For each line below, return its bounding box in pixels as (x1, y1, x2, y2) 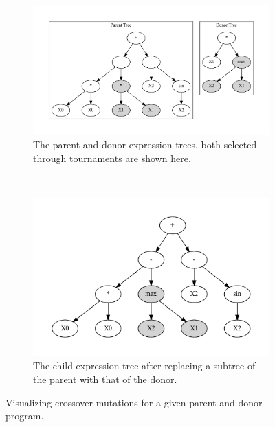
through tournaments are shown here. (33, 150, 191, 165)
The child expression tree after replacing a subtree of (33, 358, 256, 373)
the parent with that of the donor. (33, 371, 177, 386)
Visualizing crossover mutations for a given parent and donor (5, 395, 263, 409)
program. (5, 408, 44, 423)
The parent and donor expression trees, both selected (33, 137, 257, 152)
